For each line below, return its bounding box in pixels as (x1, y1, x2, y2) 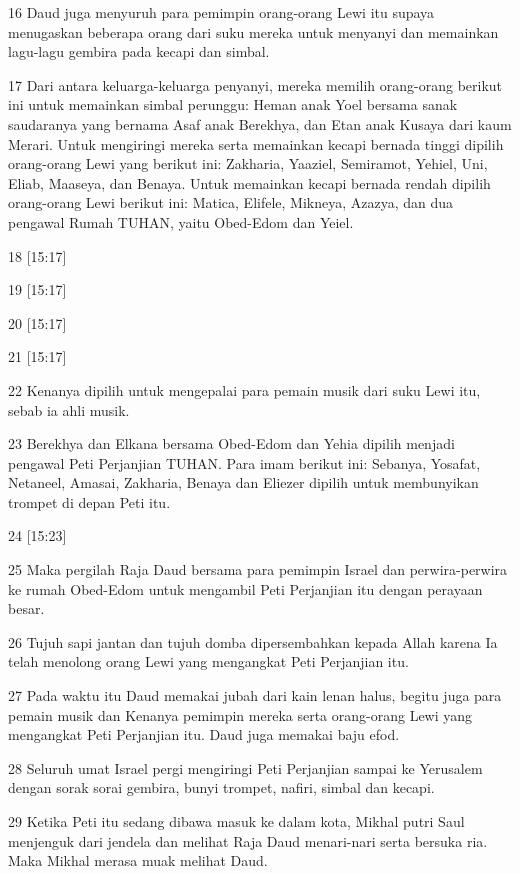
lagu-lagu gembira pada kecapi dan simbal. (8, 41, 270, 62)
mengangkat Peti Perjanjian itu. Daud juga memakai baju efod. (8, 724, 400, 745)
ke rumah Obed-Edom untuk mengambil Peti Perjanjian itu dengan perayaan (8, 578, 483, 599)
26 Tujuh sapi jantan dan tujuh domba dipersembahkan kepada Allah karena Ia (8, 631, 498, 652)
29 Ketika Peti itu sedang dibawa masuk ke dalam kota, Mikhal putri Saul (8, 811, 465, 831)
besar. (8, 598, 45, 619)
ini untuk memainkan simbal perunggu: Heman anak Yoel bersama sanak (8, 94, 458, 115)
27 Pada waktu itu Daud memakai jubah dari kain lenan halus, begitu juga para (8, 685, 502, 706)
